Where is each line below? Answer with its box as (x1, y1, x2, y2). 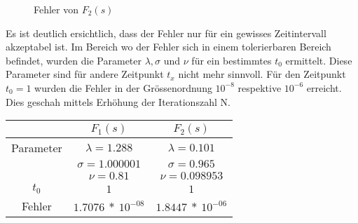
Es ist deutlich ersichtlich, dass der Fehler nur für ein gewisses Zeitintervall (6, 25, 326, 40)
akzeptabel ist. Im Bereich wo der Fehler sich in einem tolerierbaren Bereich (6, 39, 331, 54)
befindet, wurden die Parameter (6, 53, 142, 67)
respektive (237, 80, 282, 95)
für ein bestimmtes (191, 53, 272, 67)
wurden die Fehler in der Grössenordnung (34, 80, 212, 95)
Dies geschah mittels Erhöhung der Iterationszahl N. (6, 94, 230, 109)
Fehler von (34, 2, 79, 16)
